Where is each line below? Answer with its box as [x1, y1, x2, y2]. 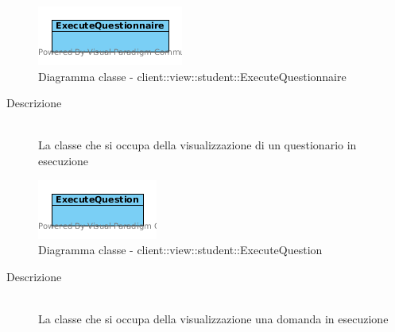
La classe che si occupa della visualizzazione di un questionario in [38, 137, 357, 153]
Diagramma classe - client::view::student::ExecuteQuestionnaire [38, 68, 347, 84]
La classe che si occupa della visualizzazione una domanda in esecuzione [38, 310, 389, 326]
